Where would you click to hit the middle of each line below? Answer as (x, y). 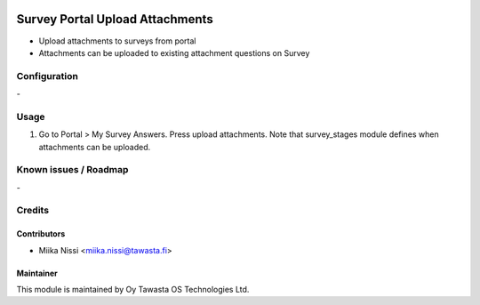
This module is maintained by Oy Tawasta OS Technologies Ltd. (133, 290)
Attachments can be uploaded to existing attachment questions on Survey (174, 52)
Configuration (48, 76)
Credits (32, 211)
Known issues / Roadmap (72, 170)
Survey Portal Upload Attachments (115, 19)
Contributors (41, 234)
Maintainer (37, 273)
